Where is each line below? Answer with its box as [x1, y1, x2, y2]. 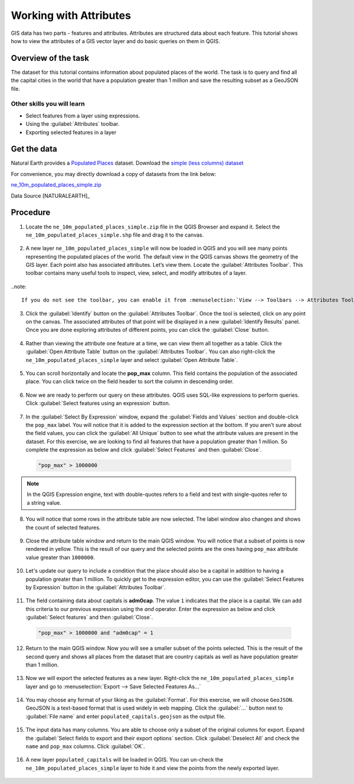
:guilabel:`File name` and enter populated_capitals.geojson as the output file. [25, 713, 226, 720]
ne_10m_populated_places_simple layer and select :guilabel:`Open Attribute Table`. [25, 356, 238, 363]
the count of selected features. [25, 524, 101, 531]
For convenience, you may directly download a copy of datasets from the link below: [11, 170, 217, 177]
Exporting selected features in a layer [25, 129, 117, 136]
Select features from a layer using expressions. [25, 112, 140, 119]
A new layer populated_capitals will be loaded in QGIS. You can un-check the [25, 756, 224, 763]
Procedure [11, 207, 51, 218]
